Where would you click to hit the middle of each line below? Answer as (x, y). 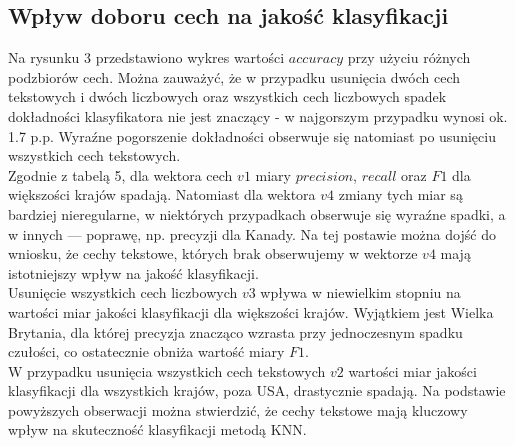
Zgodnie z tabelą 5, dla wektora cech (120, 174)
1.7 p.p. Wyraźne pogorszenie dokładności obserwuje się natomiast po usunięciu (252, 135)
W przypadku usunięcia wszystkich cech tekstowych (167, 370)
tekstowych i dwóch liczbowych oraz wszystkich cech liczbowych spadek (227, 96)
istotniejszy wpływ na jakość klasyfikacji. (133, 272)
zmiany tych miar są (400, 194)
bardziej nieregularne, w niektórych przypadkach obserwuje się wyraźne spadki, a (257, 213)
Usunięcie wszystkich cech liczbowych (123, 292)
